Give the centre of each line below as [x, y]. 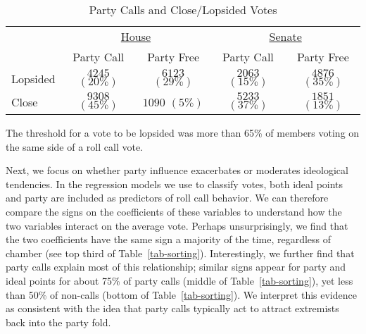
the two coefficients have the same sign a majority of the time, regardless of [169, 239]
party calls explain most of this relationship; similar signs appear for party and [176, 267]
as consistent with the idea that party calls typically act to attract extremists [172, 308]
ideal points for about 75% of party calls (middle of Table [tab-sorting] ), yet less [179, 280]
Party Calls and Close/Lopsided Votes [183, 10]
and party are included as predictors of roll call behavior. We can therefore [167, 198]
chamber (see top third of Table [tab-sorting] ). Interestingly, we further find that [180, 253]
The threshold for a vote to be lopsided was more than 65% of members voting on [183, 132]
